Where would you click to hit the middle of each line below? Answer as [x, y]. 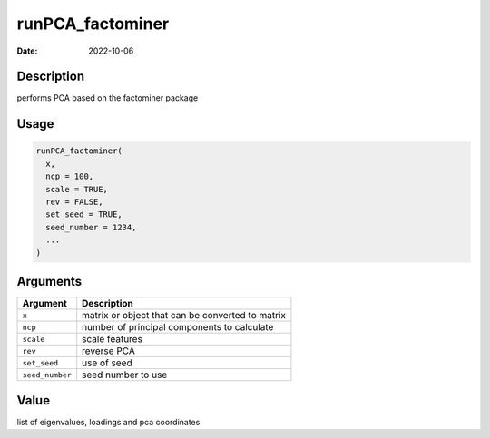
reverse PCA [109, 351]
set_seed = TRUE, [84, 214]
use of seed [107, 363]
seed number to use [125, 375]
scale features [112, 339]
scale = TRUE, [77, 189]
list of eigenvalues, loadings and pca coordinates [108, 422]
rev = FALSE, [74, 202]
